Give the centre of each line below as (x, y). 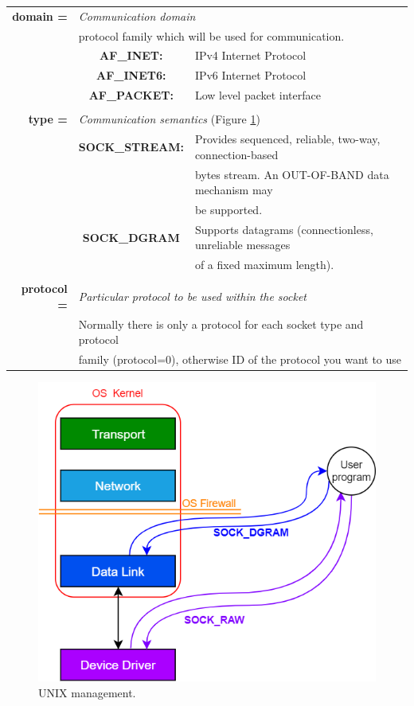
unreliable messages (242, 245)
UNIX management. (87, 693)
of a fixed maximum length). (264, 265)
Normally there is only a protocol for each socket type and (221, 324)
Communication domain (137, 16)
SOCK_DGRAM (131, 237)
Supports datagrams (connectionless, (284, 229)
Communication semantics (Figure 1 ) (169, 119)
